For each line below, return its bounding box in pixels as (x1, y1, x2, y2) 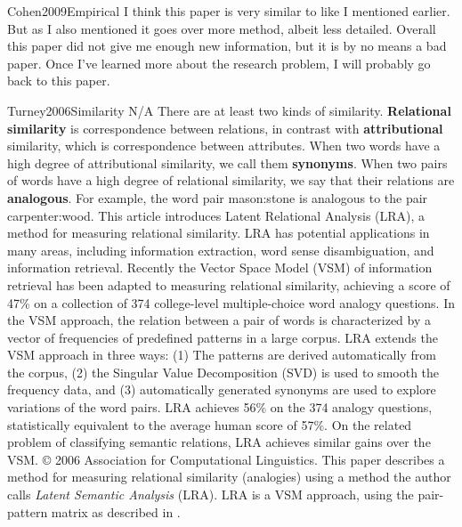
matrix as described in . (51, 502, 181, 521)
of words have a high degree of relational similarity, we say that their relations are (7, 171, 455, 190)
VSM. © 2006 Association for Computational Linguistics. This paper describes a (7, 450, 445, 468)
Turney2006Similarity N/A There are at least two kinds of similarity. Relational (7, 101, 451, 119)
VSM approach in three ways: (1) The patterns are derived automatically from (7, 345, 436, 364)
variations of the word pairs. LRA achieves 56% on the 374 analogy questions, (7, 398, 433, 417)
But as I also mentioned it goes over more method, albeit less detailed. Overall (7, 19, 436, 37)
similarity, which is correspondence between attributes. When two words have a (7, 136, 441, 155)
